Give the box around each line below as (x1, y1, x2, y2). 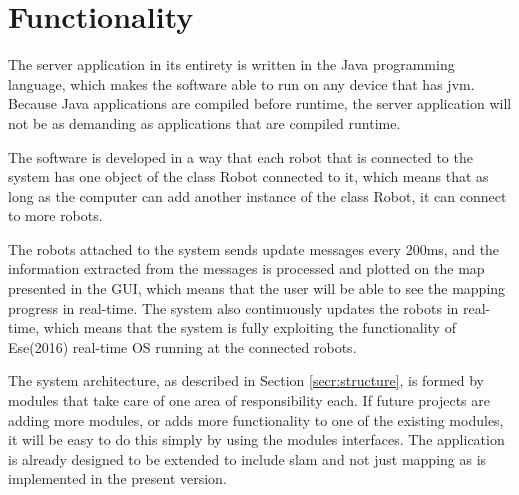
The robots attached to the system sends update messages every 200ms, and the (8, 238, 500, 259)
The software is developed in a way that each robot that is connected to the (8, 146, 473, 167)
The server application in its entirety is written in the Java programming (8, 54, 455, 75)
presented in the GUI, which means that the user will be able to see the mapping (8, 278, 506, 299)
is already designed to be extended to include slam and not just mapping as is (8, 448, 487, 469)
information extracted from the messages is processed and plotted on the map (8, 258, 485, 279)
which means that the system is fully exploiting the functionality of (43, 317, 456, 338)
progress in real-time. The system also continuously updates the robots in (8, 297, 459, 318)
